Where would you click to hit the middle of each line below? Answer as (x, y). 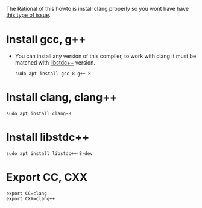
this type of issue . (29, 15)
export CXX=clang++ (31, 198)
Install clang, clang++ (62, 97)
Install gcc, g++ (46, 39)
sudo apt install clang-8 (39, 113)
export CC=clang (27, 193)
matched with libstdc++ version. (55, 62)
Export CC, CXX (47, 177)
